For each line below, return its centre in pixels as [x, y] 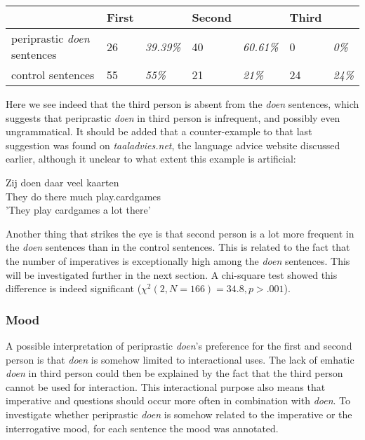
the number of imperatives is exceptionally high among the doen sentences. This [178, 260]
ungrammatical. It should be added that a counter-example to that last [159, 131]
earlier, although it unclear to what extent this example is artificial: [151, 159]
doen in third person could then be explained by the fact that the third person [174, 373]
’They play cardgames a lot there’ [78, 210]
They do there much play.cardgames [84, 196]
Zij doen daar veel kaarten [62, 182]
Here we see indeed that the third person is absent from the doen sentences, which [182, 104]
